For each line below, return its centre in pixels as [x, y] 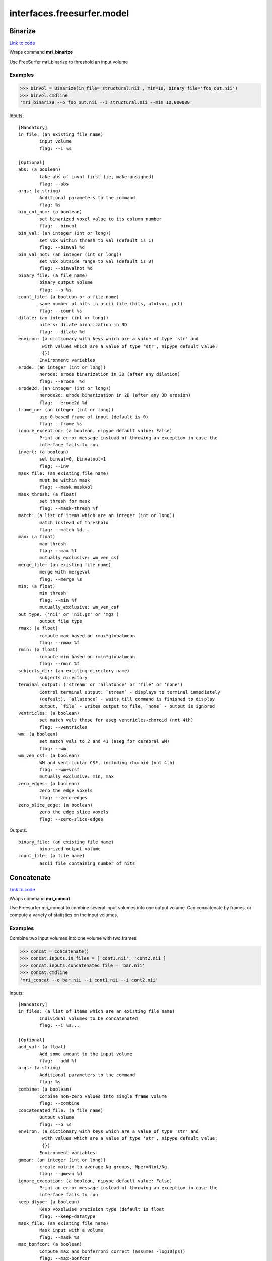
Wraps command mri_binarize [41, 52]
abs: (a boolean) [40, 169]
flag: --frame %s [61, 423]
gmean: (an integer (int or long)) [62, 1160]
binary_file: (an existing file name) [66, 842]
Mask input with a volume [71, 1230]
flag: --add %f [58, 1061]
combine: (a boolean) [45, 1089]
